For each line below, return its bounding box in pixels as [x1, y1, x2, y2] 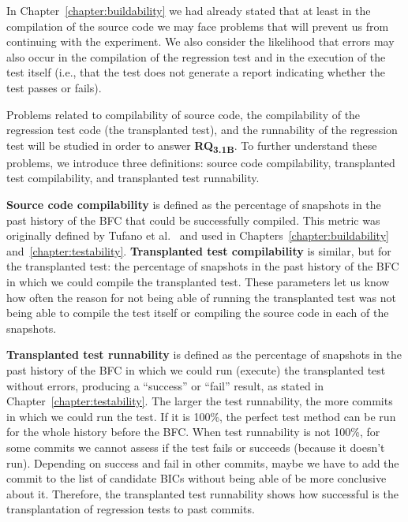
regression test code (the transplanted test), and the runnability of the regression [6, 121, 398, 138]
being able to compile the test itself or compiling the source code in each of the [6, 304, 389, 321]
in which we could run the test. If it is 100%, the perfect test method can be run [6, 408, 396, 424]
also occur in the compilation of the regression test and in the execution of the [6, 48, 386, 65]
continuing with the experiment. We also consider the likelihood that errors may [6, 33, 395, 50]
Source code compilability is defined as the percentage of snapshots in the [6, 196, 381, 213]
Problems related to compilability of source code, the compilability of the [6, 106, 361, 122]
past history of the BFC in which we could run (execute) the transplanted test [6, 362, 386, 378]
